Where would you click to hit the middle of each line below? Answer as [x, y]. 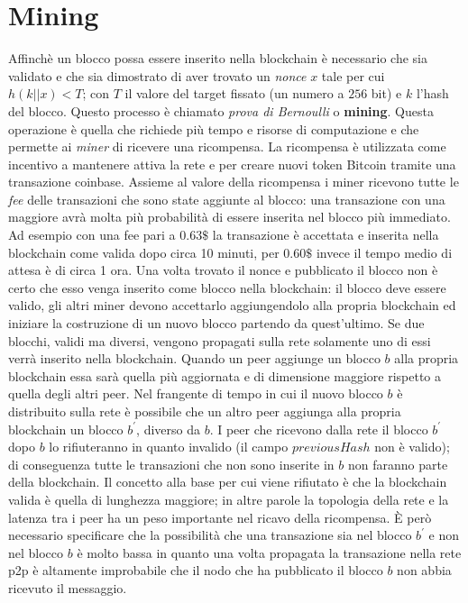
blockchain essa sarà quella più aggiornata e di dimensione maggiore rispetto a [225, 375]
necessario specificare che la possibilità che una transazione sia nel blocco [210, 535]
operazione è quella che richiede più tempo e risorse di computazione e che [214, 128]
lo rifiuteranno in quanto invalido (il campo [169, 447]
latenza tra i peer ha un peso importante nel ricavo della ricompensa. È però [220, 517]
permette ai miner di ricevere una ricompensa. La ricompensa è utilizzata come [227, 146]
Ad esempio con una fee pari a [92, 235]
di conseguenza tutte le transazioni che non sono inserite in [171, 464]
